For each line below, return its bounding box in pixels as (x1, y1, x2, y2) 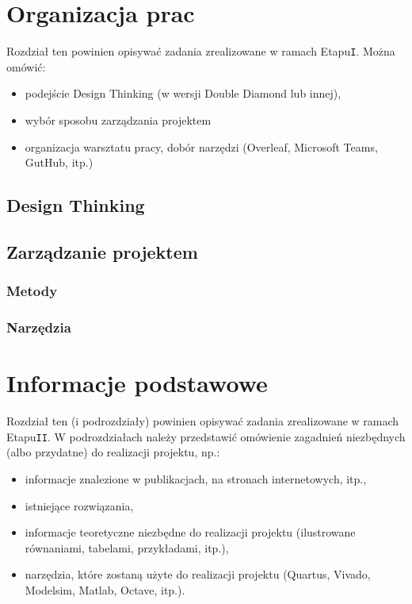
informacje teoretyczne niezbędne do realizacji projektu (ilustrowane (25, 524, 356, 541)
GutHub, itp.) (25, 154, 93, 171)
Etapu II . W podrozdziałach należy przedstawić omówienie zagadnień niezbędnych (6, 428, 406, 444)
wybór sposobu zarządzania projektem (25, 111, 212, 128)
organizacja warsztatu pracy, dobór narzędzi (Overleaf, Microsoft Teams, (25, 138, 378, 155)
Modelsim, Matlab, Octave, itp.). (25, 581, 185, 598)
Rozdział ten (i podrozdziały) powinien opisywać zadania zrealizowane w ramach (6, 413, 399, 429)
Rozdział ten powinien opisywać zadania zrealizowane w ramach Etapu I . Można (6, 43, 395, 60)
